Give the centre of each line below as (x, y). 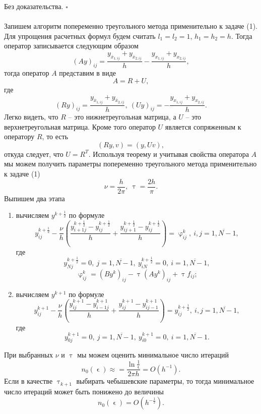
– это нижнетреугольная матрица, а (122, 117)
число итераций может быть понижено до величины (84, 391)
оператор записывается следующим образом (71, 46)
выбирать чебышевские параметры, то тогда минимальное (165, 381)
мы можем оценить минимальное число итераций (153, 355)
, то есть (55, 136)
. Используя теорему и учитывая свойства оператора (169, 154)
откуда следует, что (34, 154)
